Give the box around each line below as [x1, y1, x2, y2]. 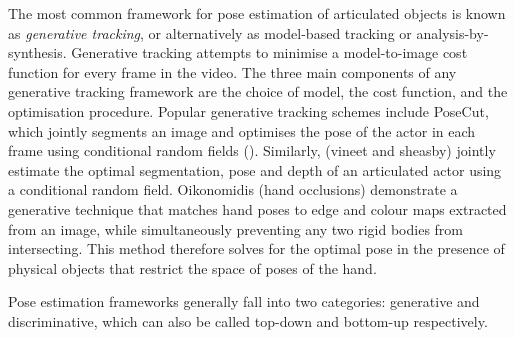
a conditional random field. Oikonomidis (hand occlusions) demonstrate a [8, 179, 458, 200]
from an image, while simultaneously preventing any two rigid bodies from [8, 218, 464, 239]
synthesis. [8, 42, 67, 63]
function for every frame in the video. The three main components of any [8, 61, 457, 82]
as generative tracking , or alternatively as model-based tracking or [8, 22, 412, 43]
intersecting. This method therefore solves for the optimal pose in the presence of [8, 238, 505, 259]
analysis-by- [416, 22, 489, 43]
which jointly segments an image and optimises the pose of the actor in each [8, 120, 476, 141]
